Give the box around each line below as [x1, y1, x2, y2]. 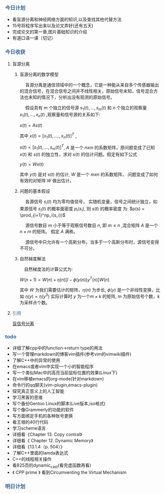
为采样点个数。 [19, 300, 50, 305]
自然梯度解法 [19, 255, 46, 261]
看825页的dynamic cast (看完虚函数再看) [12, 462, 92, 470]
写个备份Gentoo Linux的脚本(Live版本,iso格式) [12, 401, 106, 407]
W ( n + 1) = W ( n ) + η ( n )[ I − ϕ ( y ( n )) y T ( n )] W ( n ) [19, 276, 110, 283]
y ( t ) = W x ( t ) [19, 162, 44, 167]
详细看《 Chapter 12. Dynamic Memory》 [12, 438, 94, 444]
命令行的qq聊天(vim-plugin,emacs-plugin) [12, 382, 98, 388]
